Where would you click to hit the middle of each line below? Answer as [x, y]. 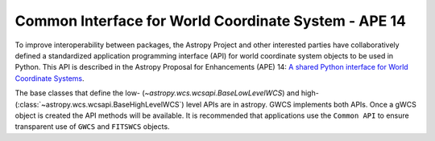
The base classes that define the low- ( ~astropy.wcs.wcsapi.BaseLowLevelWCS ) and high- [167, 93]
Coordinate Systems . [50, 78]
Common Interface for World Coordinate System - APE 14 [211, 21]
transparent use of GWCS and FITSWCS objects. [92, 127]
